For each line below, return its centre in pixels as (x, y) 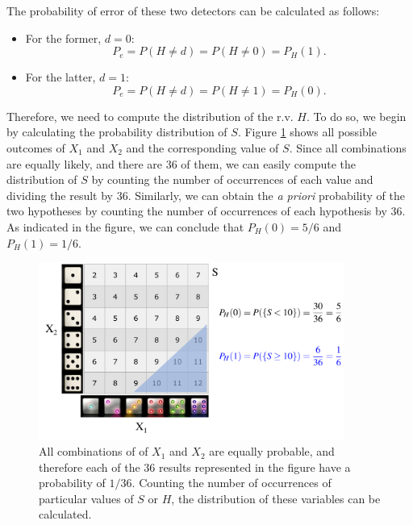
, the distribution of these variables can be (276, 498)
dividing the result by (60, 195)
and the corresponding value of (202, 147)
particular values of (86, 498)
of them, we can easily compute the (268, 163)
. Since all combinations (348, 147)
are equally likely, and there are (85, 163)
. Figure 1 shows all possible (307, 132)
